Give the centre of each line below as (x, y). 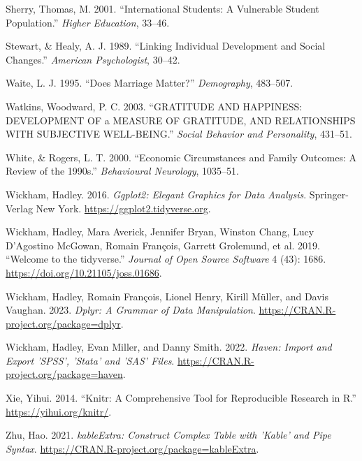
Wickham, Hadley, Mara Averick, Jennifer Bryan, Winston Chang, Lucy (160, 232)
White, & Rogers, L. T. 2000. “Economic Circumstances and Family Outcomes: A (181, 157)
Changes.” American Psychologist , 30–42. (93, 59)
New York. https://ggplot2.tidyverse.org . (123, 208)
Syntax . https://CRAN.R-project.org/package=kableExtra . (132, 448)
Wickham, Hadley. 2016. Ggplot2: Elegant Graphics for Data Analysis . (156, 194)
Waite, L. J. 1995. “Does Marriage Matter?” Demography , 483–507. (150, 83)
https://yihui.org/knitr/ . (59, 411)
